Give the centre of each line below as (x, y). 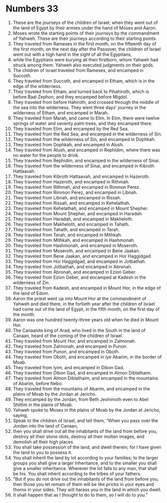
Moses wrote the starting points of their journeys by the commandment (86, 33)
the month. (24, 314)
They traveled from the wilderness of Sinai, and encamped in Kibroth (83, 166)
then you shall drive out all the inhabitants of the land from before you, (85, 431)
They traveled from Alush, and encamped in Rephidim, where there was (86, 150)
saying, (20, 415)
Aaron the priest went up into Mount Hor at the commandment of (80, 298)
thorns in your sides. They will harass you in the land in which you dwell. (87, 490)
